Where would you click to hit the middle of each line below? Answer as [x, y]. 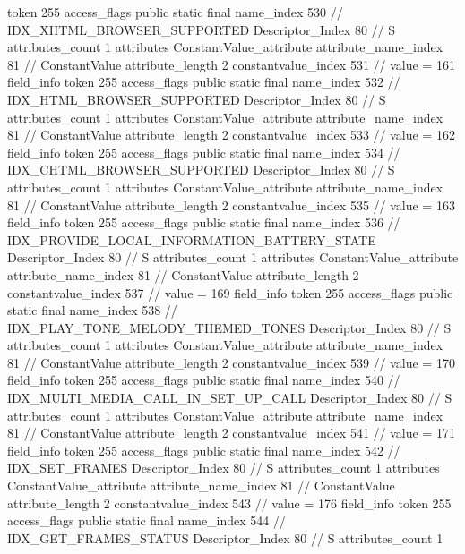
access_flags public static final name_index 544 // [147, 520]
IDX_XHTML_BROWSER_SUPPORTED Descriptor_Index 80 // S [202, 29]
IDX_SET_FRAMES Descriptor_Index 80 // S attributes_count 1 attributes [224, 468]
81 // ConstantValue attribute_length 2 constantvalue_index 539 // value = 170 [231, 362]
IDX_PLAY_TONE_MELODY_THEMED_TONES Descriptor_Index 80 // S [229, 327]
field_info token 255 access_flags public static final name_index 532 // [204, 82]
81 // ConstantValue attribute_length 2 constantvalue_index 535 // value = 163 [231, 205]
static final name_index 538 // [92, 310]
